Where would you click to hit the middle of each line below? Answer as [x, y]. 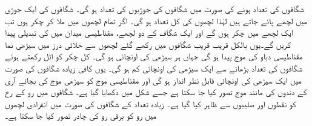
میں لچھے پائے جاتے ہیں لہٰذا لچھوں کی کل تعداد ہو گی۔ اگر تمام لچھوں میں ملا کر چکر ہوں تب [156, 20]
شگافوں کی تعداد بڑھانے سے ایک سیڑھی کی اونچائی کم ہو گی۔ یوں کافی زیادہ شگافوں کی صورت [154, 68]
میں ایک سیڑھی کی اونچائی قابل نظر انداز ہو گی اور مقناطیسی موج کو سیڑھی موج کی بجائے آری [153, 80]
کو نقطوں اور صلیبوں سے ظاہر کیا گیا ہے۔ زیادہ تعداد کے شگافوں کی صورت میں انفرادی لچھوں [151, 103]
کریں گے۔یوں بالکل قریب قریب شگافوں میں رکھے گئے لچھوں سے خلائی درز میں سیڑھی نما [148, 44]
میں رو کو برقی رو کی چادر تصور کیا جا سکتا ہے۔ [81, 115]
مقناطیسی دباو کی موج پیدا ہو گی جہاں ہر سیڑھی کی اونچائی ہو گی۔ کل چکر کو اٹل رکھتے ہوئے [154, 56]
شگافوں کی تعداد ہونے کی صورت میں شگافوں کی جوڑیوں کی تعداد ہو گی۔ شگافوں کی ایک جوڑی [154, 8]
